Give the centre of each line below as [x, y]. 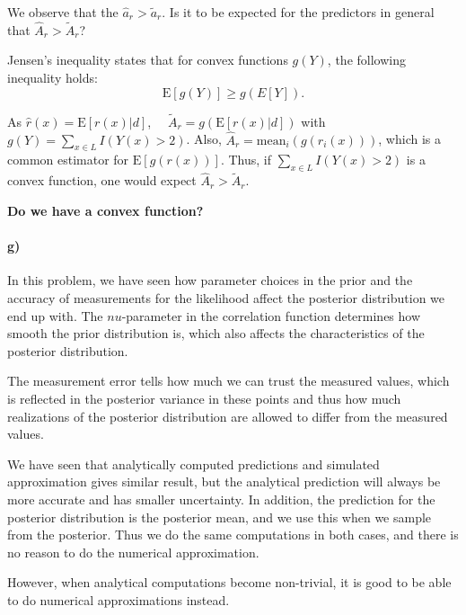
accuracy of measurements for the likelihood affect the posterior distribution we [226, 298]
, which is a [409, 139]
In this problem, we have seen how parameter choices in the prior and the [210, 280]
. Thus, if [246, 160]
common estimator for [68, 160]
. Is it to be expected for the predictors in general [298, 12]
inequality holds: [53, 77]
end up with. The [55, 315]
